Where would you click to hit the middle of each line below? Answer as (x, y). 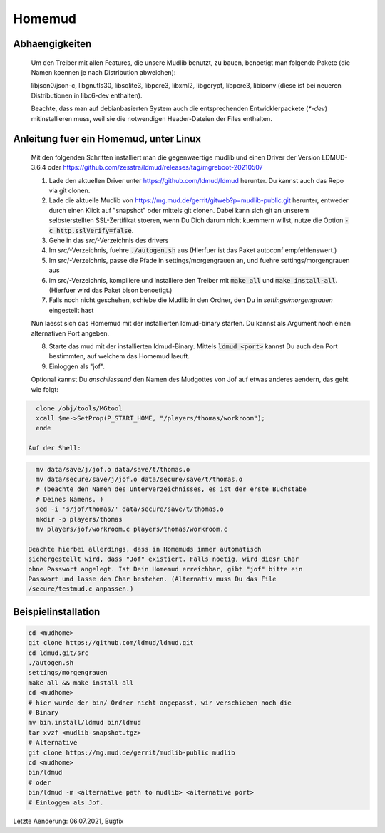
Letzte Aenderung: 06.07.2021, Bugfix (68, 821)
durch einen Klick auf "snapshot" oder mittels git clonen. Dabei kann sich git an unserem (179, 210)
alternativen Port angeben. (70, 333)
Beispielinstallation (57, 612)
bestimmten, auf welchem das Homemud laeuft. (119, 356)
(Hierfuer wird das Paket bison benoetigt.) (111, 290)
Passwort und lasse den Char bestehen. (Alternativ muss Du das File (152, 579)
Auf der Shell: (55, 448)
